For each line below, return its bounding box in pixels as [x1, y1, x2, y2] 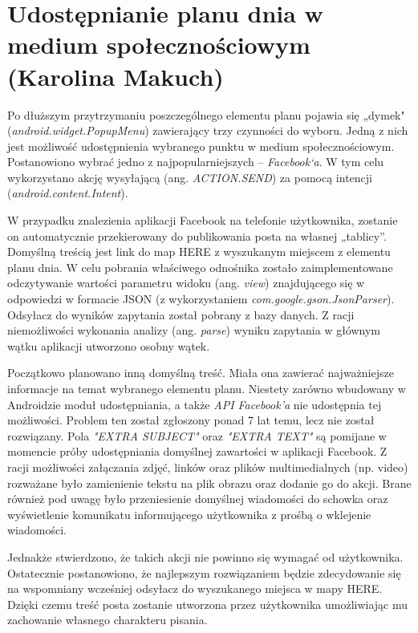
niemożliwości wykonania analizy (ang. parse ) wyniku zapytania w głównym [7, 322, 381, 339]
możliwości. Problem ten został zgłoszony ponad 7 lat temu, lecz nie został [7, 412, 375, 428]
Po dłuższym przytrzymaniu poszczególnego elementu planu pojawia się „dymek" [7, 106, 405, 123]
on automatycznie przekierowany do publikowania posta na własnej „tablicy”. [7, 227, 387, 244]
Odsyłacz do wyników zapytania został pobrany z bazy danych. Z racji [7, 306, 355, 323]
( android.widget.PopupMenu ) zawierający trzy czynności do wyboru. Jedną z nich [7, 122, 408, 139]
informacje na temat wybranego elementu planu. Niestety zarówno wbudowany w [7, 380, 406, 396]
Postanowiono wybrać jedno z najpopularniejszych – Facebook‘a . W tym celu [7, 153, 384, 170]
